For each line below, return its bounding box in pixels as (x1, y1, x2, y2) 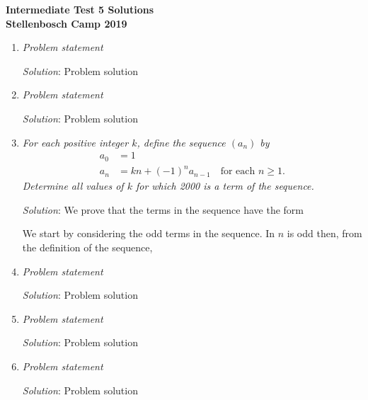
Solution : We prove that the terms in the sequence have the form (22, 202, 304, 217)
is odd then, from (287, 226, 362, 241)
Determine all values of (22, 178, 124, 193)
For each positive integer (22, 135, 129, 149)
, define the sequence (137, 135, 226, 149)
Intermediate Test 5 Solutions (6, 2, 154, 16)
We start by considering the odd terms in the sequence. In (22, 226, 275, 241)
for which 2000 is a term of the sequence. (135, 178, 314, 193)
